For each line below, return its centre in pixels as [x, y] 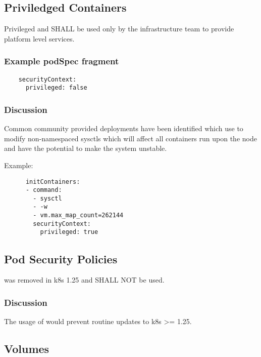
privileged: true [69, 232]
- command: [44, 190]
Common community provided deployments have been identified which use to [124, 128]
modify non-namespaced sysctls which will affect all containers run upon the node [130, 138]
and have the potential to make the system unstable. [86, 148]
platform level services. [39, 38]
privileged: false [56, 88]
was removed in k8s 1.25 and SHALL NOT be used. [84, 280]
